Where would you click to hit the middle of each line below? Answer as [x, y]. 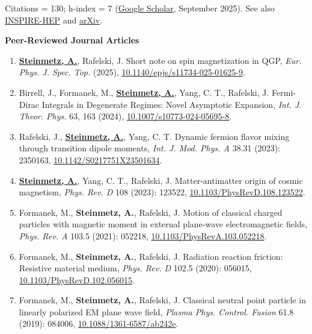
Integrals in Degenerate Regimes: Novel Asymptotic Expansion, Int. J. [172, 104]
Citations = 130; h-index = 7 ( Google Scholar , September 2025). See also [140, 8]
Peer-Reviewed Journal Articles [72, 40]
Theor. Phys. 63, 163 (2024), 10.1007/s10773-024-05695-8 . [125, 116]
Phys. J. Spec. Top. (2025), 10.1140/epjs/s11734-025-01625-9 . [132, 72]
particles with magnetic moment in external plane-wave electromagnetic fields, [163, 224]
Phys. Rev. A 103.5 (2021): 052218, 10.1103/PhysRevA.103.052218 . [143, 235]
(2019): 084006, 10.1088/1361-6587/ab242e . [99, 323]
